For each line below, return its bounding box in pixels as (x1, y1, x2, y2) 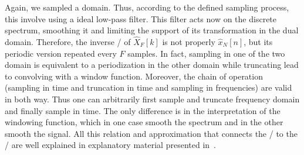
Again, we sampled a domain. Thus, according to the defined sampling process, (5, 1, 289, 13)
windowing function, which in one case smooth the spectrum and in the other (5, 116, 283, 128)
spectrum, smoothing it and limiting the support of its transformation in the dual (5, 24, 299, 36)
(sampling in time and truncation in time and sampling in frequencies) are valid (5, 81, 292, 94)
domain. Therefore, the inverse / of (5, 36, 131, 47)
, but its (244, 36, 273, 47)
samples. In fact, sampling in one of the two (127, 47, 285, 59)
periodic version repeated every (5, 47, 117, 59)
